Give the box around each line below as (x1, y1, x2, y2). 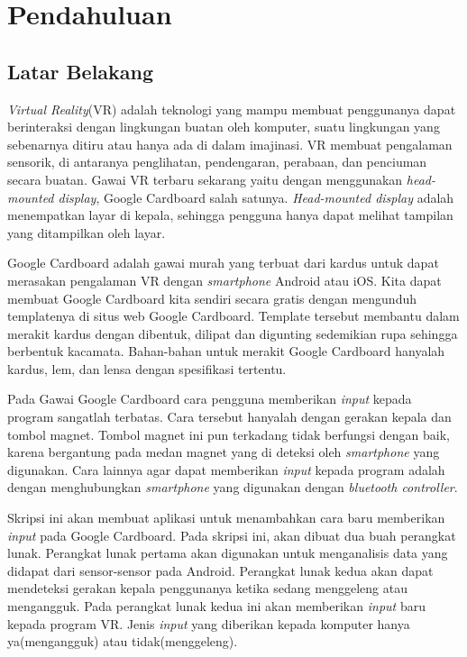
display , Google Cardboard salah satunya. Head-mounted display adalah (58, 187, 454, 206)
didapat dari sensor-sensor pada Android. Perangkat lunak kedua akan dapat (7, 561, 434, 579)
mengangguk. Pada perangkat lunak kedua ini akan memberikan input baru (7, 597, 426, 616)
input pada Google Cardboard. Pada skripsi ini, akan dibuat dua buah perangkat (7, 525, 456, 544)
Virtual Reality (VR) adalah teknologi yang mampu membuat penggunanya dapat (7, 99, 456, 118)
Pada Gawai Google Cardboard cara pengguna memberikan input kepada (7, 389, 412, 408)
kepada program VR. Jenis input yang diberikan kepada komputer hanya (7, 614, 410, 633)
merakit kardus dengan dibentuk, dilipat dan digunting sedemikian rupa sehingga (7, 324, 458, 342)
